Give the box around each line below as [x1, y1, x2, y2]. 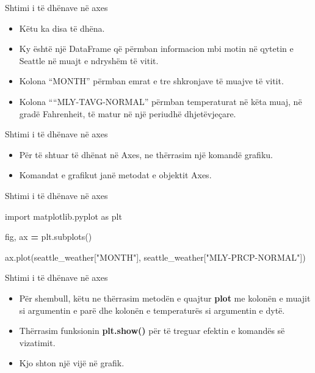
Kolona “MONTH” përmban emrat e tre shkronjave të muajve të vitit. [19, 74, 284, 87]
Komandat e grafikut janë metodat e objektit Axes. [19, 168, 212, 181]
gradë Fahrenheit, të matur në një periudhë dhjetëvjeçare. [19, 107, 236, 120]
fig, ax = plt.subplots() [5, 230, 92, 243]
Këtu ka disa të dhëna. [19, 21, 105, 34]
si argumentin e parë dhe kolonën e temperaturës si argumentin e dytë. [19, 303, 285, 316]
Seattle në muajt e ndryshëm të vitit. [19, 54, 159, 67]
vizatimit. [19, 336, 56, 349]
